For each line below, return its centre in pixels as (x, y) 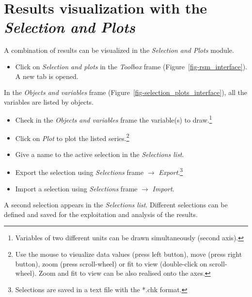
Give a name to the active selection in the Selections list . (100, 154)
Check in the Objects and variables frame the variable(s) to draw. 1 (114, 119)
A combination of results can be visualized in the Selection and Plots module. (119, 50)
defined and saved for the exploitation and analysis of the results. (101, 214)
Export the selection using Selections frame (79, 172)
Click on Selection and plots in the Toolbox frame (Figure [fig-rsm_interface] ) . (131, 66)
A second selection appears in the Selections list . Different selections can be (116, 205)
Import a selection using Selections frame (76, 188)
